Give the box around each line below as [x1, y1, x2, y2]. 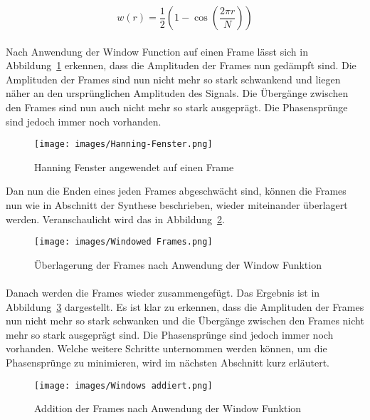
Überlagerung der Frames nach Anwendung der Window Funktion [34, 257, 322, 272]
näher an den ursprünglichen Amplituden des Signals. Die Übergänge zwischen [6, 86, 349, 101]
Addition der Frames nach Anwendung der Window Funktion [34, 401, 302, 416]
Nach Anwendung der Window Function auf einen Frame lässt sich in [6, 43, 308, 58]
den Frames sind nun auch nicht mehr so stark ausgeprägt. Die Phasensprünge [6, 99, 348, 114]
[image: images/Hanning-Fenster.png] [34, 139, 213, 150]
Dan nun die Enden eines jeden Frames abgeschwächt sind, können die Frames [6, 183, 347, 198]
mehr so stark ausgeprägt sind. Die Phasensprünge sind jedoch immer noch [6, 327, 334, 342]
